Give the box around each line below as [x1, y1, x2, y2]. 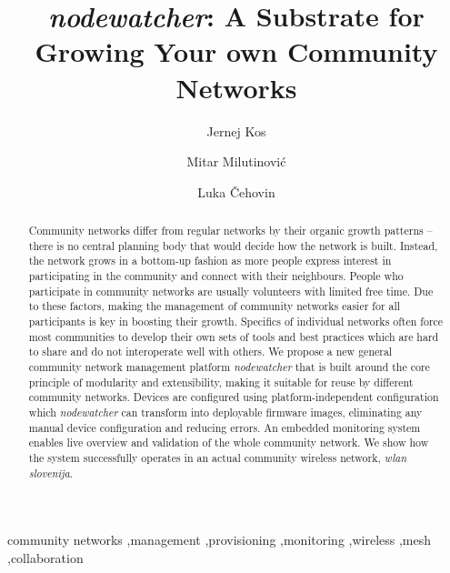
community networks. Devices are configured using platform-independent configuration [28, 389, 439, 405]
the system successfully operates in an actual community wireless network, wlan [28, 449, 407, 465]
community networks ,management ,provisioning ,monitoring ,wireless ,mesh [7, 530, 432, 549]
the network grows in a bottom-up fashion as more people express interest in [28, 253, 392, 268]
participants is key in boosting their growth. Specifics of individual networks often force [28, 314, 444, 329]
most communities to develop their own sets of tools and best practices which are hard [28, 328, 439, 344]
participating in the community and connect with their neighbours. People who [28, 268, 404, 284]
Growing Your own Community [35, 33, 438, 70]
